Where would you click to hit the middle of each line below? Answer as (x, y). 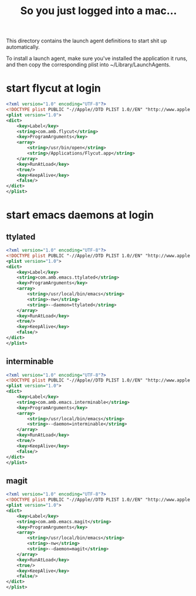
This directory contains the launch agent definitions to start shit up (87, 41)
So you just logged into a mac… (99, 11)
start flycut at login (53, 88)
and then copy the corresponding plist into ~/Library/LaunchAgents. (88, 65)
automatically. (23, 47)
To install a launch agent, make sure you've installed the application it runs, (97, 58)
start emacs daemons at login (80, 215)
